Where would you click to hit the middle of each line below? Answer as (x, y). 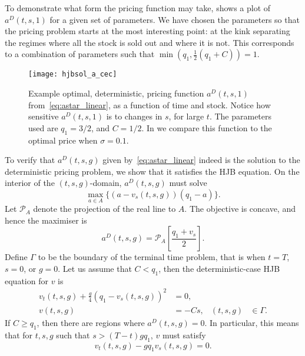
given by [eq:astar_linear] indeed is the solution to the (201, 160)
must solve (188, 183)
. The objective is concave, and (240, 209)
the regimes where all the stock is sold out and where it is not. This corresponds (150, 42)
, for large (186, 116)
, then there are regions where (91, 322)
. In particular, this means (252, 322)
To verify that (30, 160)
